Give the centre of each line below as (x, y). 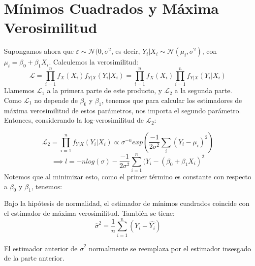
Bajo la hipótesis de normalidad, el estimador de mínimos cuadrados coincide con (127, 203)
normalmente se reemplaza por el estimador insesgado (170, 248)
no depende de (56, 100)
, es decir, (126, 51)
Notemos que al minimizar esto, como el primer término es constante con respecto (128, 176)
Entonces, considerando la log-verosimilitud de (74, 120)
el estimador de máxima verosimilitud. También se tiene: (89, 213)
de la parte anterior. (34, 258)
